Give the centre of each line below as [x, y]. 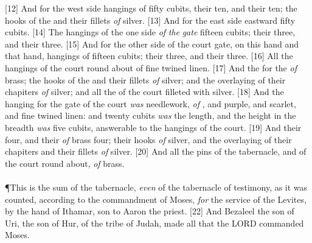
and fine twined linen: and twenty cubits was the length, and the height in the [151, 115]
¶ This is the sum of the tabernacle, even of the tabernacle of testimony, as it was [156, 187]
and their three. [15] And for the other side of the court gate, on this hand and [152, 44]
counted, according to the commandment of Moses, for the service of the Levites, [156, 199]
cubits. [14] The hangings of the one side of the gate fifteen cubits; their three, [150, 32]
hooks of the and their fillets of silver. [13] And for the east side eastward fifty [150, 20]
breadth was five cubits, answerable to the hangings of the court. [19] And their [153, 127]
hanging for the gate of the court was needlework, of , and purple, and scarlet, [151, 103]
